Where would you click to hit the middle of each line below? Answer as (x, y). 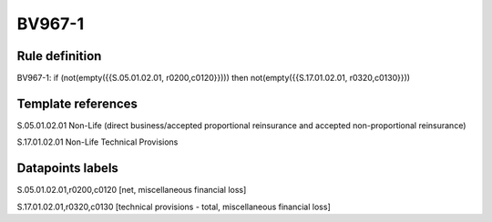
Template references (77, 103)
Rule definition (59, 56)
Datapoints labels (67, 168)
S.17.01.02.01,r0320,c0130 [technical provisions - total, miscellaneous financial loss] (174, 207)
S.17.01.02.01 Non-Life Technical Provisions (97, 142)
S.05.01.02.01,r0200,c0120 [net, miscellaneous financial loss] (132, 190)
